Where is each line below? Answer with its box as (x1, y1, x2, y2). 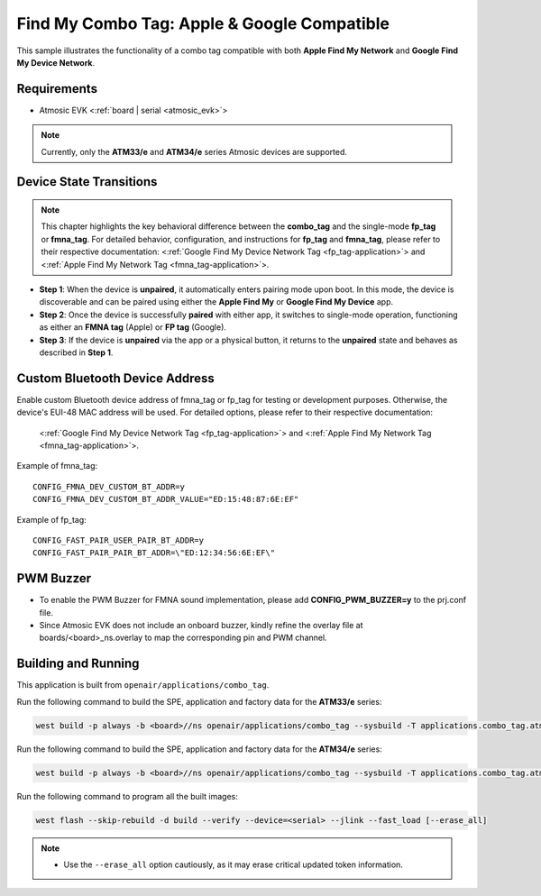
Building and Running (16, 656, 140, 672)
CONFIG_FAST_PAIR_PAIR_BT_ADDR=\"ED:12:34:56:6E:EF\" (32, 548, 275, 558)
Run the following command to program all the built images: (16, 791, 239, 801)
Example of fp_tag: (16, 514, 87, 525)
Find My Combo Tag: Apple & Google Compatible (16, 14, 390, 33)
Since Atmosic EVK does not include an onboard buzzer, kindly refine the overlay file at (39, 620, 364, 631)
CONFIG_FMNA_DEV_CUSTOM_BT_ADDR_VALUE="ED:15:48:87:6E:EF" (32, 494, 299, 505)
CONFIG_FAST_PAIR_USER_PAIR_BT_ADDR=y (32, 535, 205, 545)
